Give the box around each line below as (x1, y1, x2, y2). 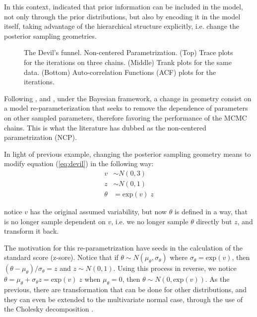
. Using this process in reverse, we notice (113, 263, 237, 273)
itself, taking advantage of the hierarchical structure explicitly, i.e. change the (4, 21, 239, 31)
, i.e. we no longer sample (111, 216, 189, 226)
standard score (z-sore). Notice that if (4, 252, 119, 262)
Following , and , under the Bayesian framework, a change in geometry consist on (4, 93, 252, 103)
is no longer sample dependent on (4, 216, 106, 226)
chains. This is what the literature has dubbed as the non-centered (4, 122, 206, 132)
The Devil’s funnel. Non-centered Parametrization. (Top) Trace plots (24, 47, 233, 58)
